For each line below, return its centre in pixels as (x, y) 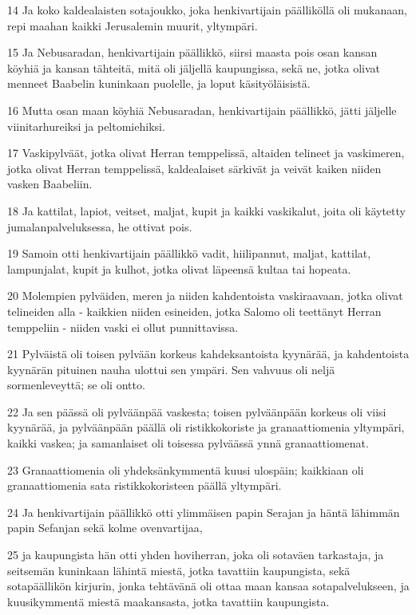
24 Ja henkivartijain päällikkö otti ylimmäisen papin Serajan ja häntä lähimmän (204, 512)
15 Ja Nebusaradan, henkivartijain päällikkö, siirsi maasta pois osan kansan (192, 52)
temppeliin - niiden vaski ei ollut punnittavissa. (123, 327)
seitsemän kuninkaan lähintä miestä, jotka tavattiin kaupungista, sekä (179, 570)
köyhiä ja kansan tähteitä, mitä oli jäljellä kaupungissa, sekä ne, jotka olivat (194, 67)
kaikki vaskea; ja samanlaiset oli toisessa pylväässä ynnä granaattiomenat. (188, 443)
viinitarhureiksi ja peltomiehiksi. (86, 126)
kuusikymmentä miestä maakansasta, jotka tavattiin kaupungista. (168, 601)
